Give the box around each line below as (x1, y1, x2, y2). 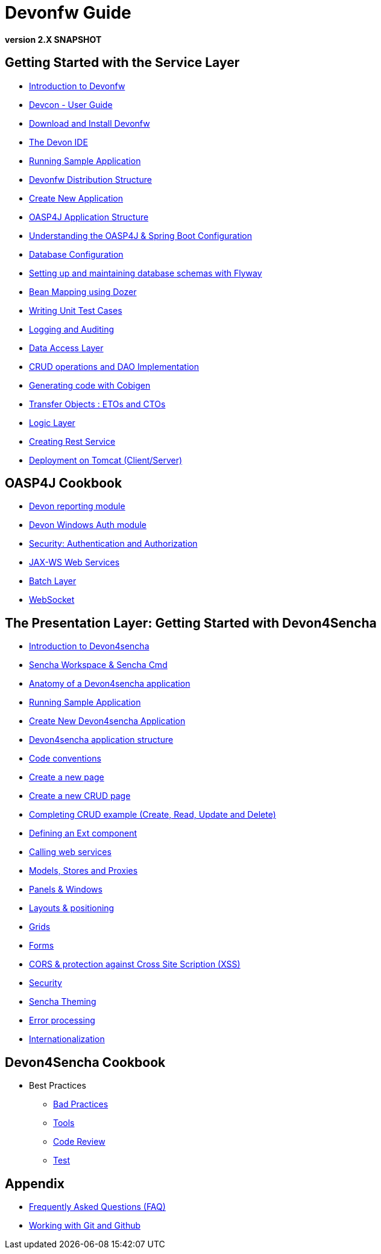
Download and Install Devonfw (29, 118, 150, 129)
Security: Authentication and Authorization (29, 538, 198, 549)
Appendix (5, 1176, 65, 1191)
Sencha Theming (29, 996, 96, 1007)
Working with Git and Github (29, 1220, 141, 1230)
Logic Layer (29, 417, 75, 428)
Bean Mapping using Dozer (29, 286, 137, 297)
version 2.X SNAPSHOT (5, 34, 102, 45)
